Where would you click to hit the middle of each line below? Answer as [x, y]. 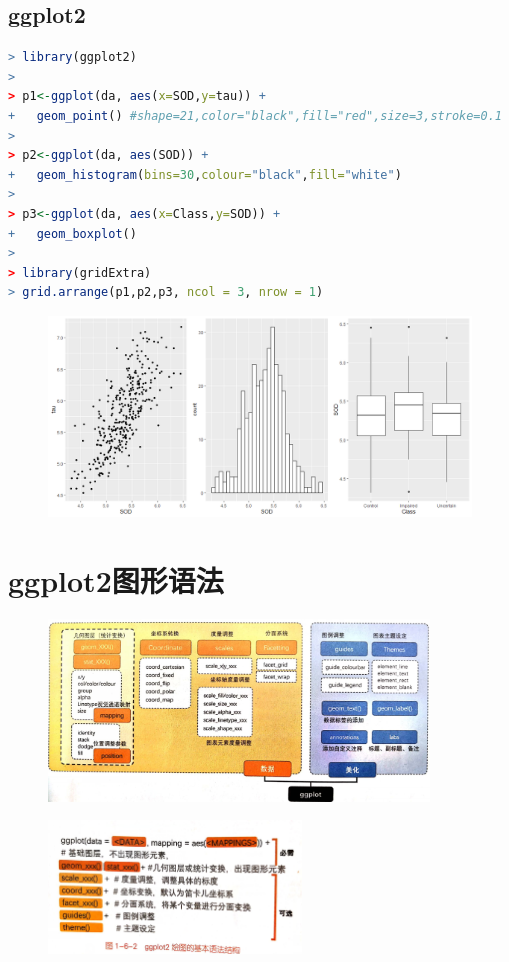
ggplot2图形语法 [116, 579]
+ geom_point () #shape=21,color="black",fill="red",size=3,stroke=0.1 [255, 115]
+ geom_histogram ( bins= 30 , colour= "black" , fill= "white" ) [205, 174]
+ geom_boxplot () [72, 233]
